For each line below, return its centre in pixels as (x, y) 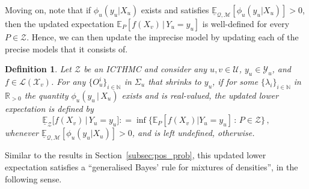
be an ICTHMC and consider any (145, 69)
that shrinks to (175, 81)
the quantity (46, 95)
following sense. (33, 178)
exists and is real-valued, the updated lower (200, 95)
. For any (68, 81)
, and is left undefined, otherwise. (193, 133)
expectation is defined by (49, 108)
